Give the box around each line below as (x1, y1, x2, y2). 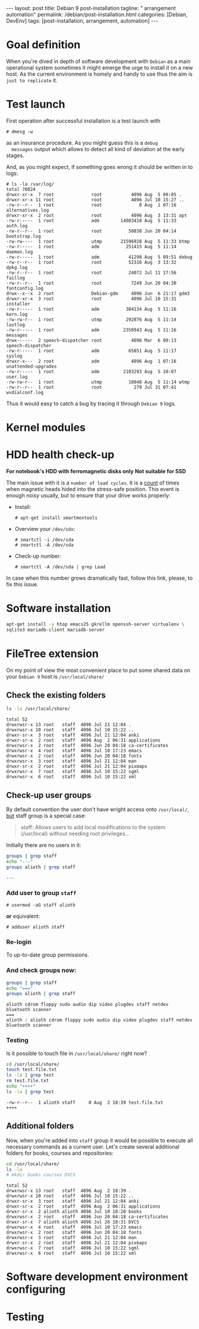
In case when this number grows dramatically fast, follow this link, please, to (6, 574, 193, 581)
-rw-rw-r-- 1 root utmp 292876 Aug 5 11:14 (6, 317, 177, 323)
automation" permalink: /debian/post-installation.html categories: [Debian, (6, 11, 188, 18)
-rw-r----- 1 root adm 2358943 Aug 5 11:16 (6, 327, 177, 333)
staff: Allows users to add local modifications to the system (20, 824, 166, 831)
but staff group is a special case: (6, 812, 86, 820)
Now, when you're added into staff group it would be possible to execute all (6, 1137, 193, 1144)
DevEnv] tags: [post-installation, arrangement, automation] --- (6, 17, 159, 24)
